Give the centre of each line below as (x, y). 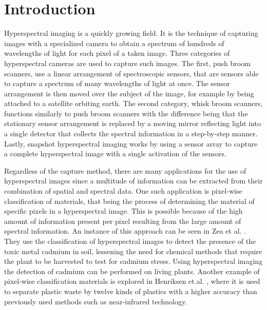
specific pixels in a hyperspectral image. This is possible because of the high (123, 211)
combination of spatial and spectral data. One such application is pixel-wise (123, 191)
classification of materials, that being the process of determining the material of (129, 201)
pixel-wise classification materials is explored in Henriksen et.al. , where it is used (132, 281)
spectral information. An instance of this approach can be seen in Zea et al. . (125, 231)
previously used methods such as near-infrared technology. (96, 301)
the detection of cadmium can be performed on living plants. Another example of (132, 271)
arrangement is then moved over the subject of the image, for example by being (129, 93)
